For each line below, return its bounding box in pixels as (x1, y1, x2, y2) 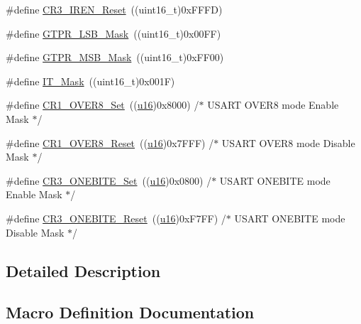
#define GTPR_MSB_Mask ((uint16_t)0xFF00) (6, 50, 224, 65)
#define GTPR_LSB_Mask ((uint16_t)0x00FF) (6, 26, 221, 40)
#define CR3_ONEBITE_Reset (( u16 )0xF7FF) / (6, 210, 226, 225)
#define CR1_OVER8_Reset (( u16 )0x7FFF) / (6, 135, 214, 150)
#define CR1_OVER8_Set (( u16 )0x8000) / (6, 97, 199, 112)
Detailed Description (6, 259, 161, 281)
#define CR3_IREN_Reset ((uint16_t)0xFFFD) (6, 2, 223, 16)
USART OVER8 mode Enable (207, 97, 339, 112)
